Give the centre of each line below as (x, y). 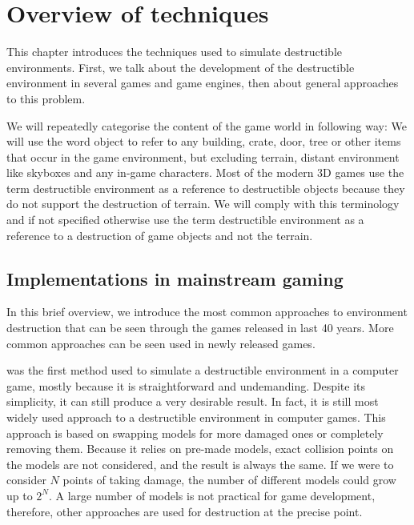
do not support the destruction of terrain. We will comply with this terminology (203, 204)
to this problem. (46, 98)
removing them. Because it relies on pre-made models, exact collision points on (200, 449)
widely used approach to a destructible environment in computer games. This (196, 417)
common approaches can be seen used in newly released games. (161, 343)
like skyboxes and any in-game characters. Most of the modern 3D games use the (205, 172)
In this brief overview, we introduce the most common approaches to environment (207, 312)
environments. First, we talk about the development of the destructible (181, 67)
